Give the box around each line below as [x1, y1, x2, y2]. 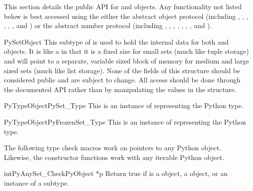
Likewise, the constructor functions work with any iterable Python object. [4, 152, 224, 162]
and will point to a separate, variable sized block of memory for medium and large [4, 55, 249, 65]
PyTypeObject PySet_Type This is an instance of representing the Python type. [4, 100, 244, 111]
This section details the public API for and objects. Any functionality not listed [4, 1, 242, 11]
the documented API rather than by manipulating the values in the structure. [4, 84, 236, 94]
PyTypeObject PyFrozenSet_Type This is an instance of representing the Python [4, 116, 246, 127]
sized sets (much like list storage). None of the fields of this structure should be [4, 65, 240, 75]
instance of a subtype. [4, 177, 69, 188]
